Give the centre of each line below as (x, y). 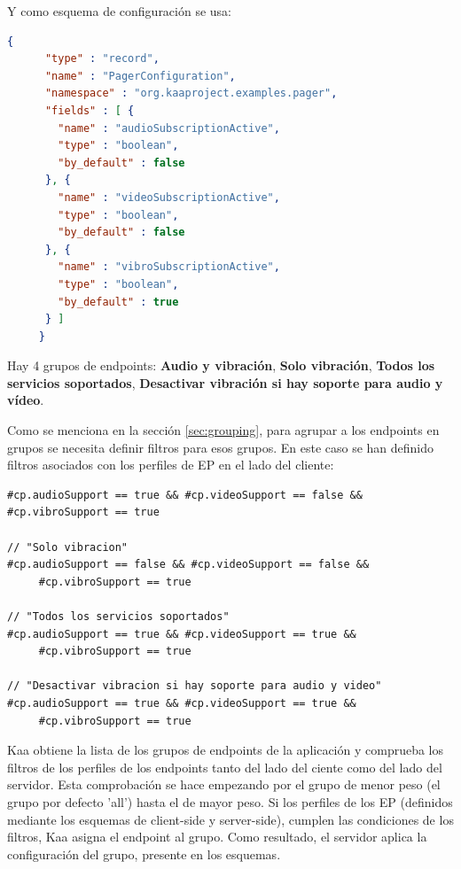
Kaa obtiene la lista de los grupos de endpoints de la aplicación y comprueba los (226, 750)
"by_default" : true (118, 302)
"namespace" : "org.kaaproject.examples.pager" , (191, 93)
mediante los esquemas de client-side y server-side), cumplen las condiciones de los (230, 819)
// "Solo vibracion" (68, 547)
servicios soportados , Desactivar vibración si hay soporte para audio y (225, 382)
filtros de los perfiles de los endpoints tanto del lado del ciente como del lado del (225, 767)
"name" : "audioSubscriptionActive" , (169, 128)
